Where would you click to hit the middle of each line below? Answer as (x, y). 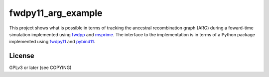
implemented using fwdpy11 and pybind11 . (52, 42)
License (22, 56)
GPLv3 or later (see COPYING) (40, 68)
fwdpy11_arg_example (56, 13)
